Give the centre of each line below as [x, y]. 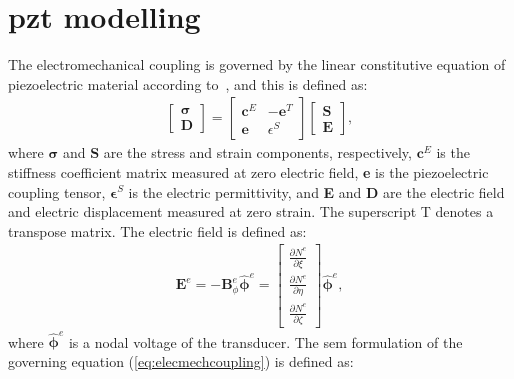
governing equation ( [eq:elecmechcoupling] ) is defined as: [181, 360]
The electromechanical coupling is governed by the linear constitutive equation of [257, 64]
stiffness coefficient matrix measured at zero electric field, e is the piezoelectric [248, 171]
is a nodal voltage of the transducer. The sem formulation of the [265, 341]
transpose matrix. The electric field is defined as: [157, 230]
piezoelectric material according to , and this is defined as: [188, 83]
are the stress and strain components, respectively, [257, 152]
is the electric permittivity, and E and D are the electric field [316, 191]
